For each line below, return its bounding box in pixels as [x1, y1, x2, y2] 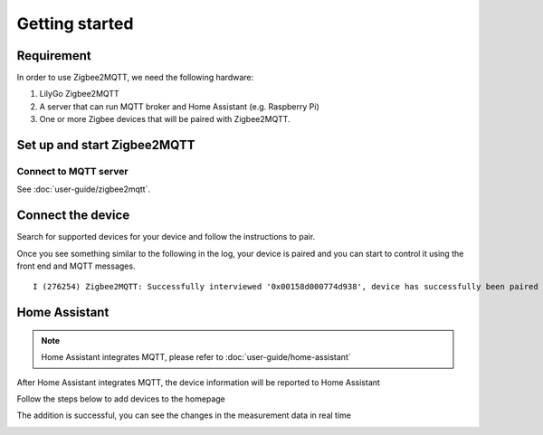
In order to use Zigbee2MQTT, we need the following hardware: [16, 72, 254, 83]
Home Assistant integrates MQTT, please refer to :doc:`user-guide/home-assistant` [41, 352, 352, 363]
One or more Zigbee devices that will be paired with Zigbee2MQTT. [39, 114, 291, 125]
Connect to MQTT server [16, 165, 129, 178]
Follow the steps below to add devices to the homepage [16, 393, 226, 404]
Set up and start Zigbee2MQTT [16, 137, 195, 153]
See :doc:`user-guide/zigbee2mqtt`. [16, 184, 151, 194]
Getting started [16, 14, 134, 33]
